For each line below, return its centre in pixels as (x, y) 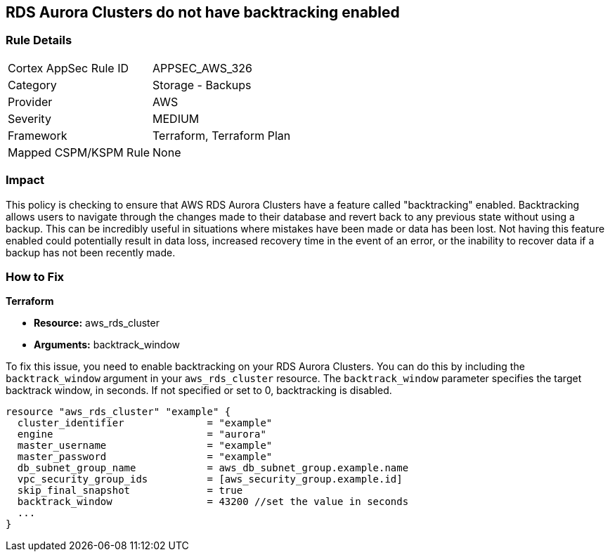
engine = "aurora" (142, 434)
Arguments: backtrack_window (107, 345)
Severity (30, 118)
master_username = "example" (145, 446)
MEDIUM (176, 118)
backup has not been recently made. (91, 252)
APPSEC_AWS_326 (203, 68)
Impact (25, 180)
